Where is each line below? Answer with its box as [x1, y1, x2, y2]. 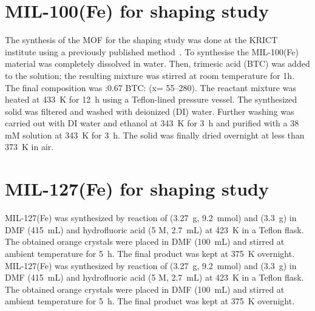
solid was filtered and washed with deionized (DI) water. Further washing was [5, 104, 294, 117]
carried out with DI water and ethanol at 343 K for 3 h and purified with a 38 [5, 117, 299, 129]
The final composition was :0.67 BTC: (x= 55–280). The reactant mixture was [5, 81, 296, 94]
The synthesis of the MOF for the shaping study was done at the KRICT [5, 33, 278, 46]
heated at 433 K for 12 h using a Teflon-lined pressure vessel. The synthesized [5, 93, 297, 106]
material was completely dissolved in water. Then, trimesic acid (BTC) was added [5, 57, 310, 70]
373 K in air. [5, 140, 54, 153]
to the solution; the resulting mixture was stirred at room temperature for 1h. [5, 69, 295, 81]
